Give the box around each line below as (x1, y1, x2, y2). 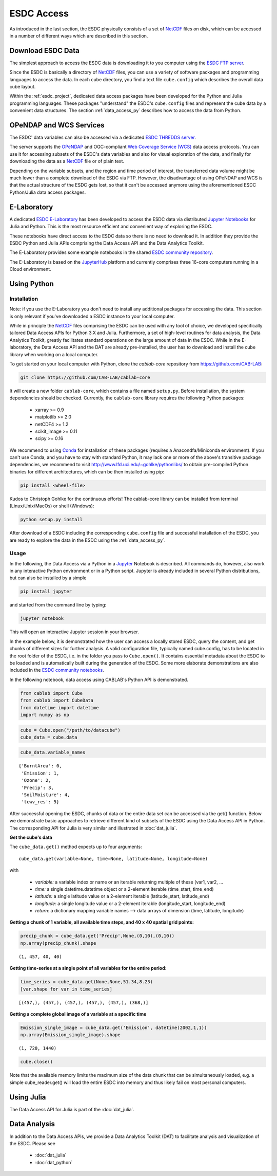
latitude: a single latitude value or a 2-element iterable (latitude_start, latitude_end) (35, 893, 210, 899)
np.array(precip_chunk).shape (20, 940, 96, 946)
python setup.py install (20, 517, 83, 523)
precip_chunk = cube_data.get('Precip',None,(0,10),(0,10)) (20, 933, 175, 939)
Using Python (9, 279, 54, 288)
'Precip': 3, (21, 784, 54, 791)
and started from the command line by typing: (9, 602, 107, 608)
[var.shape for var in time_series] (20, 986, 113, 992)
